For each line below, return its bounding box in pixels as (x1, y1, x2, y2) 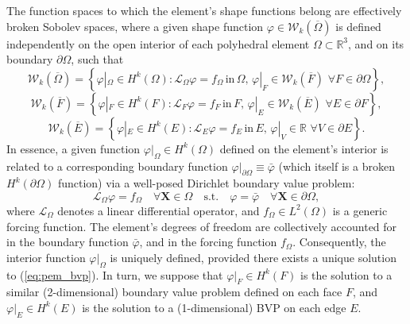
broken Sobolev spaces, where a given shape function (6, 17, 264, 34)
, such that (71, 51, 124, 67)
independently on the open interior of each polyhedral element (6, 35, 310, 52)
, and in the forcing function (139, 233, 277, 250)
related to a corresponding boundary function (6, 157, 228, 174)
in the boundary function (6, 233, 129, 250)
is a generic (332, 202, 388, 218)
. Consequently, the (292, 233, 386, 250)
